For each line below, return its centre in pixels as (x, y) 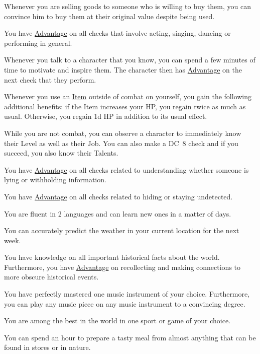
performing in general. (38, 43)
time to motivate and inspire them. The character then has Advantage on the (123, 69)
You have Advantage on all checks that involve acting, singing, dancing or (117, 33)
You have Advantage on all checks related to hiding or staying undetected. (118, 196)
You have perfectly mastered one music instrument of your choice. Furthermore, (127, 294)
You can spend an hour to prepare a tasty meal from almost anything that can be (130, 337)
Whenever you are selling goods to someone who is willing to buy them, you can (127, 6)
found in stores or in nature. (47, 347)
